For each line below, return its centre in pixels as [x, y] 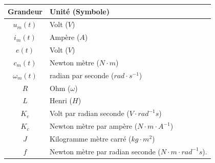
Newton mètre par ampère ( [93, 126]
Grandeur [25, 11]
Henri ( [61, 100]
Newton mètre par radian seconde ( [105, 151]
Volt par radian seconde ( [89, 113]
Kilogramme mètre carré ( [90, 138]
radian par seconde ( [82, 75]
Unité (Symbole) [79, 11]
